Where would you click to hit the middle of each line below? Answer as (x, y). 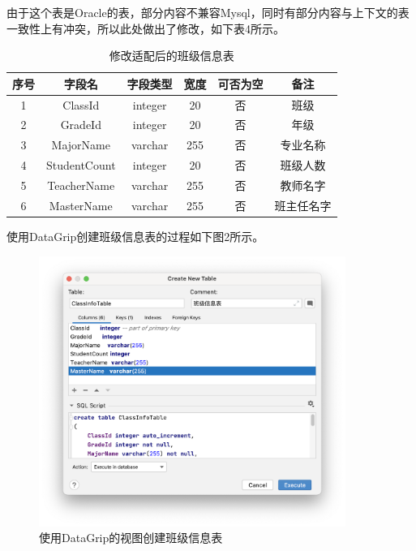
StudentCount (81, 165)
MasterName (81, 205)
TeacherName (81, 185)
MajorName (81, 145)
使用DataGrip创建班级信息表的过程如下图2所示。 (135, 236)
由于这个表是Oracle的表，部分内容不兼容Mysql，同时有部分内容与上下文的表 (208, 12)
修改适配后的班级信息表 (172, 56)
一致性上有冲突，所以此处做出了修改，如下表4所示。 (146, 28)
